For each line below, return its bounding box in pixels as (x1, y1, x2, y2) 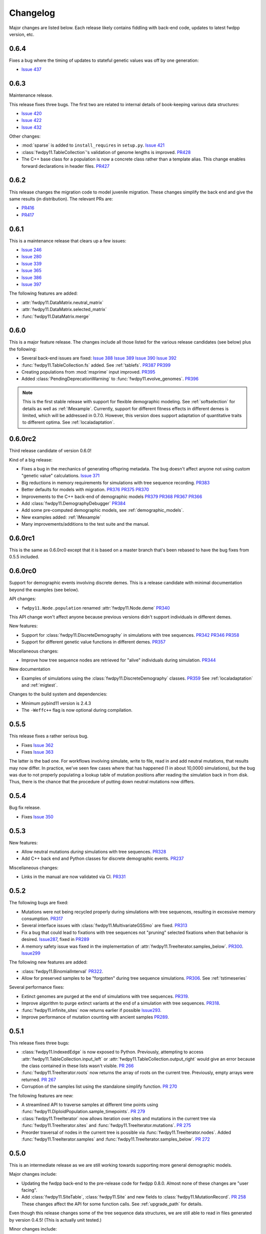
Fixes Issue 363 (21, 749, 54, 755)
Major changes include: (9, 1171, 57, 1177)
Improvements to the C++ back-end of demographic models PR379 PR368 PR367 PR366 (21, 494, 202, 500)
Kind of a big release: (9, 457, 53, 463)
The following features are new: (9, 1092, 74, 1098)
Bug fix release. (9, 805, 41, 810)
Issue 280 (21, 254, 42, 260)
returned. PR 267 (21, 1077, 56, 1082)
